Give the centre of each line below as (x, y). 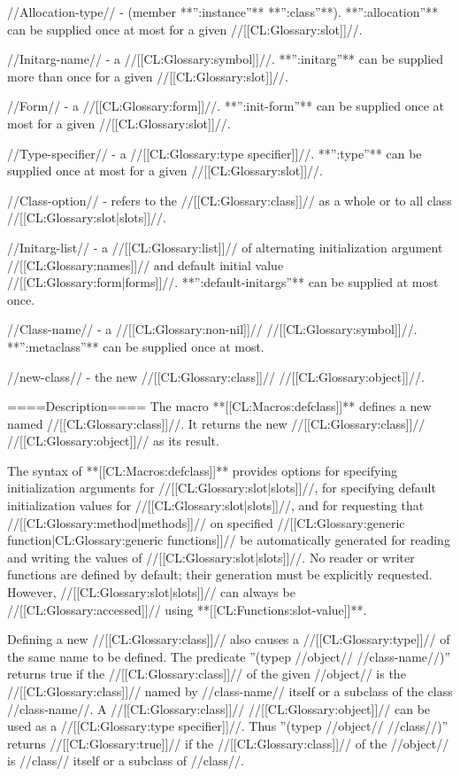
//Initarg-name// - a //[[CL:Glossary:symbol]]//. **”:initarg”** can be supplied (226, 59)
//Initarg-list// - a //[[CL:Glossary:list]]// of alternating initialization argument (225, 247)
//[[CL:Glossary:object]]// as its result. (113, 441)
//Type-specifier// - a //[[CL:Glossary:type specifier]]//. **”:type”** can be (215, 153)
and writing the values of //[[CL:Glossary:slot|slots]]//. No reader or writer (211, 557)
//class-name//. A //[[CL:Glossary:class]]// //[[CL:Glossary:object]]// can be (219, 708)
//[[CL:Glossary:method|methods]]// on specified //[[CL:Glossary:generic (206, 522)
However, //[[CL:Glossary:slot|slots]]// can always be (151, 592)
